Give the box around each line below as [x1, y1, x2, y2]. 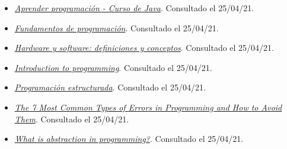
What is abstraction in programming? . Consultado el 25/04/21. [14, 132, 244, 145]
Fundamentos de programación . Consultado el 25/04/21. [14, 21, 219, 34]
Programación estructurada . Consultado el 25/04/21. [14, 81, 206, 93]
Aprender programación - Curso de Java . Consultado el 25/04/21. [14, 2, 254, 14]
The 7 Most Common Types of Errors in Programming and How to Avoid [14, 101, 282, 113]
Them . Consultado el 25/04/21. [14, 112, 129, 125]
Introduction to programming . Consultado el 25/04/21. [14, 61, 212, 73]
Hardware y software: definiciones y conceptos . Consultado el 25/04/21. [14, 41, 275, 54]
